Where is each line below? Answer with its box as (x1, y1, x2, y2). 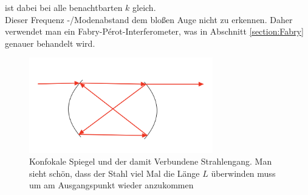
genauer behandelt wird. (5, 36, 95, 49)
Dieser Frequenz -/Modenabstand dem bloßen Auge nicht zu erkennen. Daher (5, 13, 293, 26)
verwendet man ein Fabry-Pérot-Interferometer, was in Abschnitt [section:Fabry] (5, 25, 304, 38)
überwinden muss (211, 166, 276, 179)
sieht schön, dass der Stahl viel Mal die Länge (29, 166, 200, 179)
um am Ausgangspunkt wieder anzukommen (29, 179, 194, 191)
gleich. (132, 1, 156, 13)
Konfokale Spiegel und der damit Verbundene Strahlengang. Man (29, 155, 272, 168)
